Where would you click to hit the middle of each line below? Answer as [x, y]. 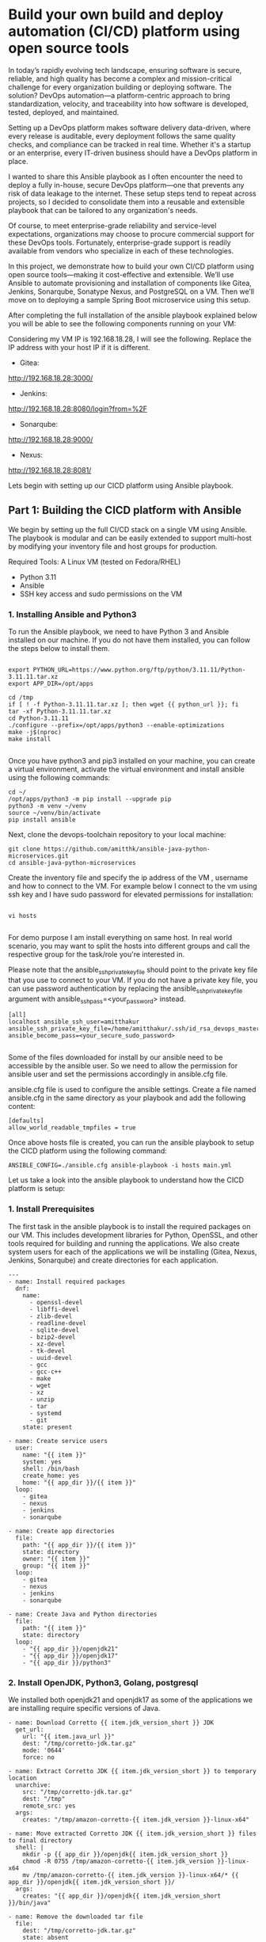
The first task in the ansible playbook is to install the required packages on [129, 1226]
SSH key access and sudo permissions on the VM [101, 594]
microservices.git [38, 856]
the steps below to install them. [59, 649]
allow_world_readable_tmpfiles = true [72, 1128]
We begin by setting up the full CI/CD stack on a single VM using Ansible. [128, 529]
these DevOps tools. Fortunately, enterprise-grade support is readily [120, 242]
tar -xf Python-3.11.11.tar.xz [60, 712]
